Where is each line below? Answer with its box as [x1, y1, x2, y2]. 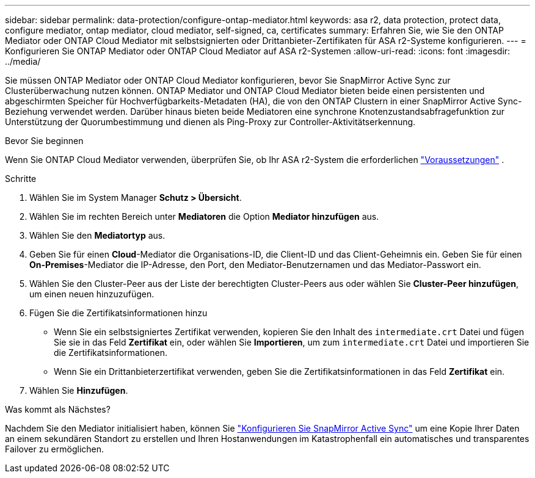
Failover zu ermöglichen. [5, 444, 104, 454]
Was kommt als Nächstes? [5, 404, 111, 415]
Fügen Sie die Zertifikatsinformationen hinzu [29, 308, 208, 318]
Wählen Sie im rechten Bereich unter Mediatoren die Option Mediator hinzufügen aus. [29, 211, 379, 222]
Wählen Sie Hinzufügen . [29, 385, 128, 396]
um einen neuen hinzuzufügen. [29, 289, 155, 299]
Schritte [5, 173, 37, 184]
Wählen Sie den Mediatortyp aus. [29, 230, 166, 241]
